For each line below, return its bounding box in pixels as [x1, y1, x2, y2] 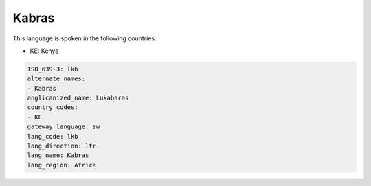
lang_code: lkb [27, 132, 78, 140]
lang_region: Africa [27, 161, 96, 169]
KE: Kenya [30, 47, 59, 55]
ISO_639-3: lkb [27, 65, 78, 73]
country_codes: [27, 104, 78, 111]
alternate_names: [27, 75, 86, 82]
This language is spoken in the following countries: [12, 34, 157, 43]
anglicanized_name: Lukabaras [27, 94, 129, 102]
